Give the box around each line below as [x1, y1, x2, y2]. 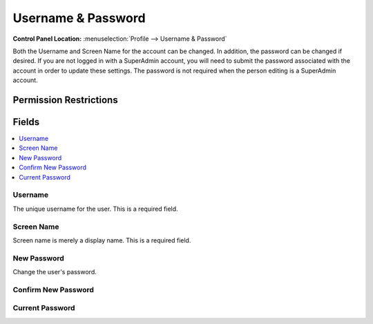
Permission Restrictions [12, 94, 118, 106]
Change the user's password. [12, 268, 97, 276]
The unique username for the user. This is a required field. [12, 204, 179, 213]
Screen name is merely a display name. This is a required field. [12, 236, 191, 245]
